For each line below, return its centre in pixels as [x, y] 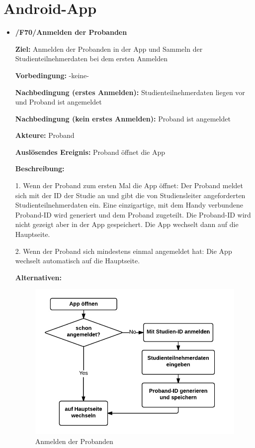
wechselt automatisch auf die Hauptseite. [78, 261]
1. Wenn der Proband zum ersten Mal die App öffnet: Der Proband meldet [129, 185]
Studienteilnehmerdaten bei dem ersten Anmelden [91, 58]
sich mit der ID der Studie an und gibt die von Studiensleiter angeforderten [130, 195]
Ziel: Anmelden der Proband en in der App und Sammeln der [109, 49]
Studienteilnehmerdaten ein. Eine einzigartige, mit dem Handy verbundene [129, 205]
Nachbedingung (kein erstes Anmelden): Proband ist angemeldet [123, 118]
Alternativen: [39, 277]
